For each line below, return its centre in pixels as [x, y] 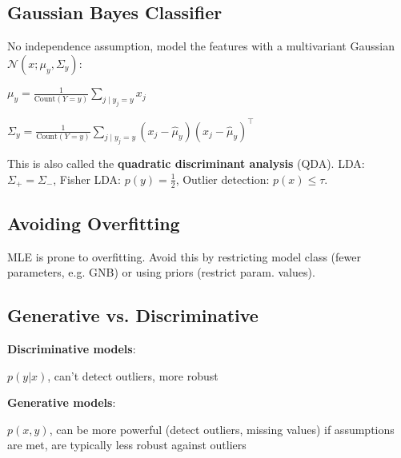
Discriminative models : [72, 348]
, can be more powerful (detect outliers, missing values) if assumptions [222, 429]
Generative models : [62, 402]
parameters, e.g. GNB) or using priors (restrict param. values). [161, 272]
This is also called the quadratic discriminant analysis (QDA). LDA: [186, 163]
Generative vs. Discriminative [133, 315]
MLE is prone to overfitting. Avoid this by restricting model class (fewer [184, 256]
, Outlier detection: [223, 179]
